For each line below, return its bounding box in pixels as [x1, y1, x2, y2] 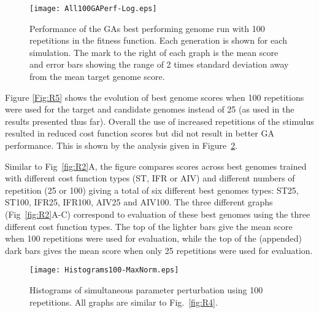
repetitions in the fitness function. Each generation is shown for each [29, 34, 287, 47]
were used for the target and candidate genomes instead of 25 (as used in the [5, 103, 294, 116]
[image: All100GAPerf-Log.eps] [29, 4, 157, 13]
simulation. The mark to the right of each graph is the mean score [29, 46, 279, 58]
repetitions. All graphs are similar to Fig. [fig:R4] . [29, 295, 218, 308]
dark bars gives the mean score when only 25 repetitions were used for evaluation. [5, 244, 313, 256]
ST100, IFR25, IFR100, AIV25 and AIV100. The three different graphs [5, 196, 273, 208]
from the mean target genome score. [29, 70, 165, 83]
